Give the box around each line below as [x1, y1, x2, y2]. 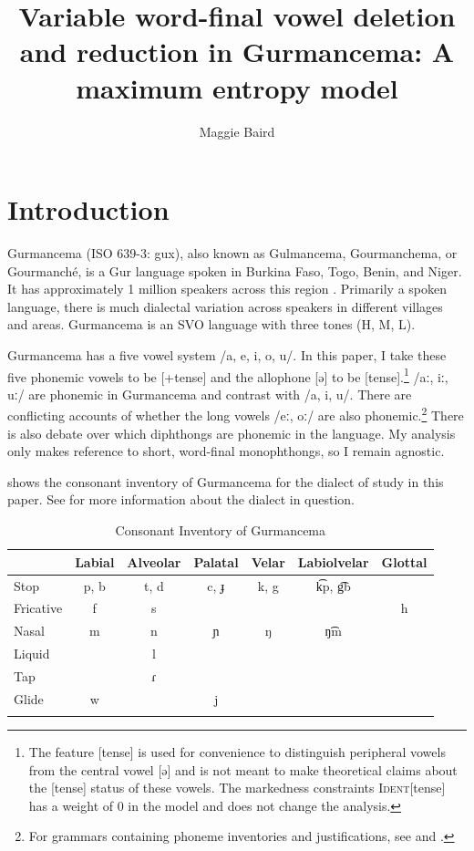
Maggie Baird [199, 121, 275, 140]
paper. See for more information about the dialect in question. [7, 490, 355, 509]
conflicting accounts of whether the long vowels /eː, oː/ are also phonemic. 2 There [7, 403, 464, 425]
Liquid [14, 644, 50, 663]
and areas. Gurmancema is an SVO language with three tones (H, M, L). [7, 315, 416, 334]
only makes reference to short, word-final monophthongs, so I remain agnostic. [7, 441, 445, 461]
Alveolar [127, 552, 181, 571]
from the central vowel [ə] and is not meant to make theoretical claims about [28, 760, 458, 779]
